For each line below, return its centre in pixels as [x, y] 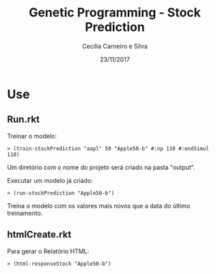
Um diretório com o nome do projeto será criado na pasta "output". [102, 167]
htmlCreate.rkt [39, 235]
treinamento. [25, 213]
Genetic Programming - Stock [115, 13]
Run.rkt [23, 120]
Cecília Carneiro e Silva [115, 46]
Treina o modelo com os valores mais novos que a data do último [99, 206]
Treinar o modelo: [32, 136]
